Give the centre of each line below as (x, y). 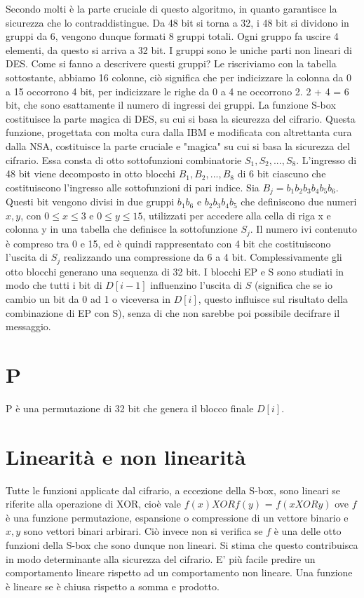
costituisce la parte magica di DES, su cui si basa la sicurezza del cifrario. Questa (181, 118)
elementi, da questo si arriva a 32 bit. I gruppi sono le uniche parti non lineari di (179, 49)
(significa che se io (293, 285)
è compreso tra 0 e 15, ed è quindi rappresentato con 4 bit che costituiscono (168, 243)
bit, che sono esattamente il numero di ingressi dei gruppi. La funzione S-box (171, 105)
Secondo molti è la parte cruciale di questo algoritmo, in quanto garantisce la (171, 8)
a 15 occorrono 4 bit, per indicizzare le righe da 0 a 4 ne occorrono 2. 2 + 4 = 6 (177, 91)
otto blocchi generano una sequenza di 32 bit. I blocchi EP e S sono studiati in (175, 271)
